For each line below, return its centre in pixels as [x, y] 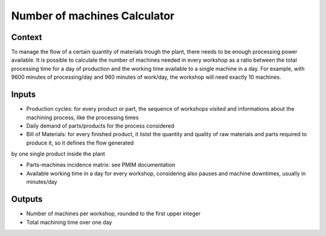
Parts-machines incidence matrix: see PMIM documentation [101, 165]
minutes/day [42, 182]
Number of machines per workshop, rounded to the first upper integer [113, 214]
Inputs [24, 95]
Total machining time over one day [69, 222]
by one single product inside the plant [58, 154]
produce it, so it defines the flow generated [80, 143]
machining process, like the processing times [82, 117]
